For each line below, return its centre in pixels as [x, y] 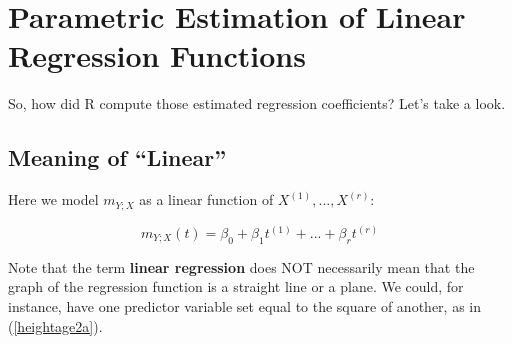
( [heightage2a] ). [55, 325]
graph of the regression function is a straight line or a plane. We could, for [236, 286]
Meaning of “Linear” [117, 157]
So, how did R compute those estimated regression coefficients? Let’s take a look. [257, 103]
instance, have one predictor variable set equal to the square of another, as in [244, 305]
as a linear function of [206, 199]
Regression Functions [157, 55]
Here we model [53, 199]
